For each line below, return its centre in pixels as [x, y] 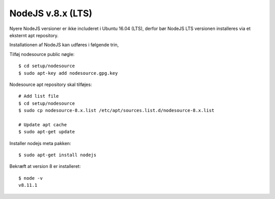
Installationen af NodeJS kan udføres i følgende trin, [64, 45]
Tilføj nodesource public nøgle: [42, 54]
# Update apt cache [43, 124]
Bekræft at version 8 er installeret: [45, 166]
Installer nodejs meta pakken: [40, 143]
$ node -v [31, 178]
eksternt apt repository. [34, 35]
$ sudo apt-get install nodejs [58, 155]
